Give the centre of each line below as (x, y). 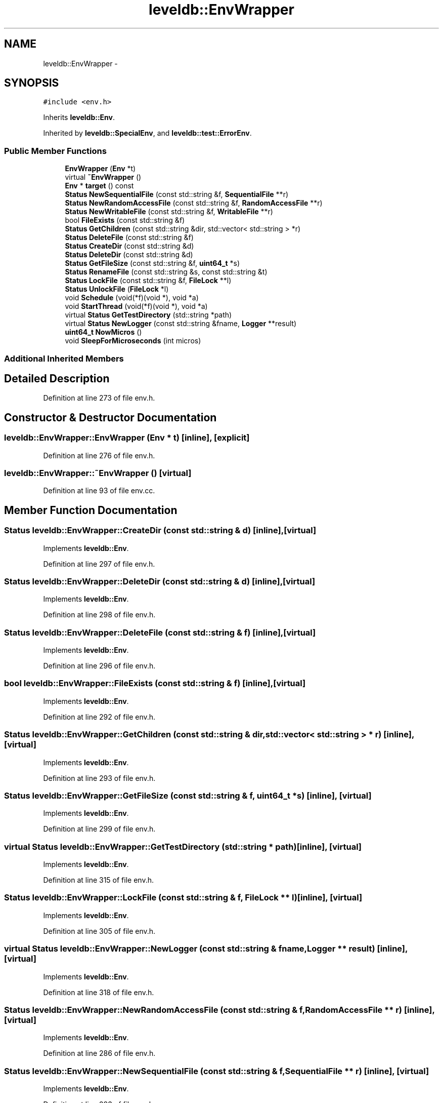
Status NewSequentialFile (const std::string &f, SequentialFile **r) (177, 194)
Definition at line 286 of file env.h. (99, 1053)
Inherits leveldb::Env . (79, 117)
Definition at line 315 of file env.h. (98, 880)
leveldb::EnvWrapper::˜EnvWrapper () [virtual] (98, 473)
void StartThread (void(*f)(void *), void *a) (136, 306)
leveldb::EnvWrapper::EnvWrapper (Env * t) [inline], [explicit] (127, 438)
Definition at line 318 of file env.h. (99, 992)
